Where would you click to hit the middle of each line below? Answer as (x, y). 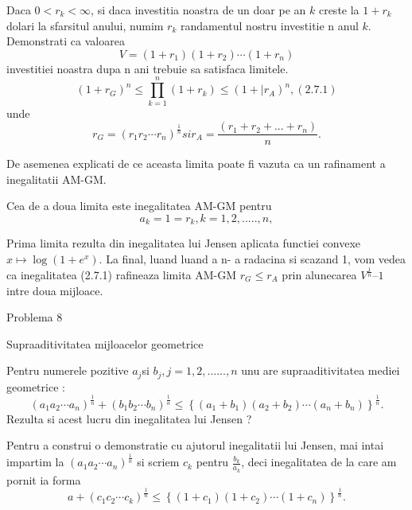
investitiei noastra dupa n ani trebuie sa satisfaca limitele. (148, 68)
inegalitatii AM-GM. (56, 179)
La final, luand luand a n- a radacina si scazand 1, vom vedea (256, 258)
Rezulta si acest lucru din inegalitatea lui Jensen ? (129, 418)
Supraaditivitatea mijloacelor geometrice (105, 343)
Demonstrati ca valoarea (66, 41)
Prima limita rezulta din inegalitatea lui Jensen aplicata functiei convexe (184, 243)
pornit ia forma (44, 479)
